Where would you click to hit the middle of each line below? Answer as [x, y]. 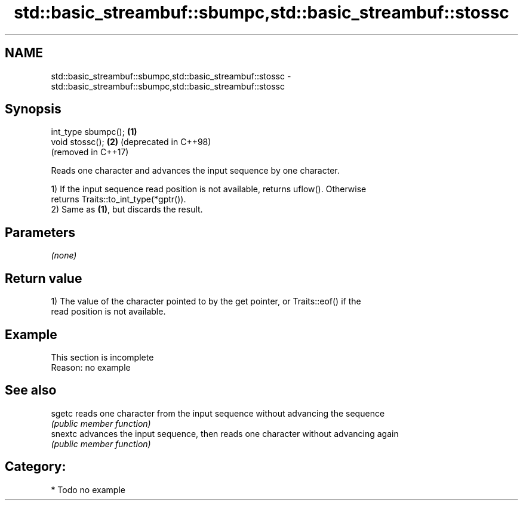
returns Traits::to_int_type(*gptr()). [119, 199]
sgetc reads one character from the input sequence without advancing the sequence [218, 413]
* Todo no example [88, 489]
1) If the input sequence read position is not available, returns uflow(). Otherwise [209, 189]
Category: [36, 467]
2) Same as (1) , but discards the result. [127, 210]
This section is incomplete [102, 357]
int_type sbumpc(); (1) [94, 132]
